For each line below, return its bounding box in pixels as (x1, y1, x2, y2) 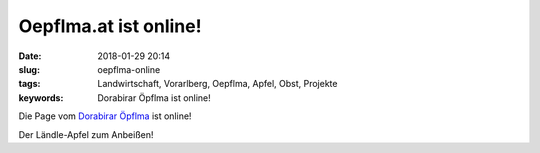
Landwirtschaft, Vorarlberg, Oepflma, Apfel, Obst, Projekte (97, 78, 338, 90)
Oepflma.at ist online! (18, 15, 202, 37)
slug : (18, 63, 40, 75)
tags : (18, 78, 41, 90)
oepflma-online (97, 63, 161, 75)
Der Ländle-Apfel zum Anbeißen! (18, 128, 154, 140)
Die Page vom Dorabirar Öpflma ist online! (18, 110, 192, 122)
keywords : (18, 91, 64, 104)
